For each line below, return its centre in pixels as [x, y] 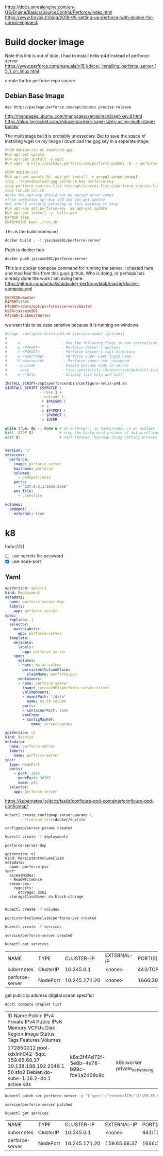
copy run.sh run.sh [25, 190]
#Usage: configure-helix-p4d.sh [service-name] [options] [65, 334]
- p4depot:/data [34, 477]
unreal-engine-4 [21, 22]
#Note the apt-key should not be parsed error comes [59, 195]
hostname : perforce [33, 468]
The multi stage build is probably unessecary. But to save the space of [75, 136]
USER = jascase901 [21, 311]
